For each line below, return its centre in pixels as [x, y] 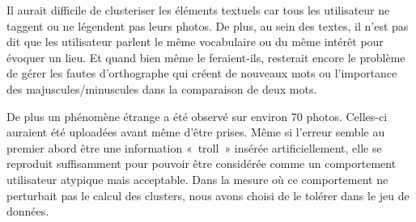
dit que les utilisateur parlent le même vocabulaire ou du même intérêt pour [195, 42]
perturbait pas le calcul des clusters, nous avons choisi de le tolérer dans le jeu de [208, 195]
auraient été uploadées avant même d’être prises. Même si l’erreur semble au [196, 132]
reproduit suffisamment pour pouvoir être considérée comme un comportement [202, 163]
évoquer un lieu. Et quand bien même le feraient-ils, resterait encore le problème [206, 57]
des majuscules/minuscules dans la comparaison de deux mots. [162, 88]
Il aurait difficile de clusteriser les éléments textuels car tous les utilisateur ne [198, 10]
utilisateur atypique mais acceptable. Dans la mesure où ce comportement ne [197, 179]
